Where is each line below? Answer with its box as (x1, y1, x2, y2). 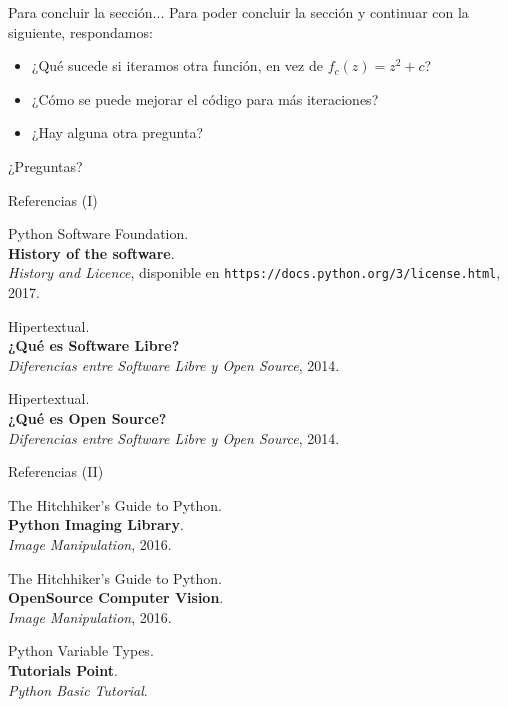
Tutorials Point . (8, 659, 118, 680)
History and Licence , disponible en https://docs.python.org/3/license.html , (8, 262, 501, 283)
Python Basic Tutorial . (8, 679, 148, 700)
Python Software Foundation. (8, 223, 189, 244)
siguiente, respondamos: (8, 21, 153, 42)
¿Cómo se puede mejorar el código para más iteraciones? (31, 88, 379, 109)
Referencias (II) (8, 461, 104, 482)
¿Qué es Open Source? (8, 407, 167, 428)
